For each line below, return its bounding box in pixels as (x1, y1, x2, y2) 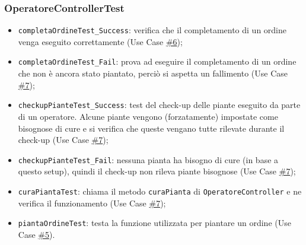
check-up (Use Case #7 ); (18, 133, 109, 146)
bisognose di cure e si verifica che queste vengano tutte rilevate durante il (18, 122, 285, 134)
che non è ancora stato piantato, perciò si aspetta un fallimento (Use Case (18, 67, 288, 79)
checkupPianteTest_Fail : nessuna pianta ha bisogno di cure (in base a (18, 153, 279, 166)
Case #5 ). (18, 228, 55, 240)
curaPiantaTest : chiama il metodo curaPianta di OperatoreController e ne (18, 185, 302, 197)
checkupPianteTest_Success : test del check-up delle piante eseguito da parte (18, 98, 301, 111)
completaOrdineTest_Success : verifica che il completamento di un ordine (18, 24, 287, 36)
